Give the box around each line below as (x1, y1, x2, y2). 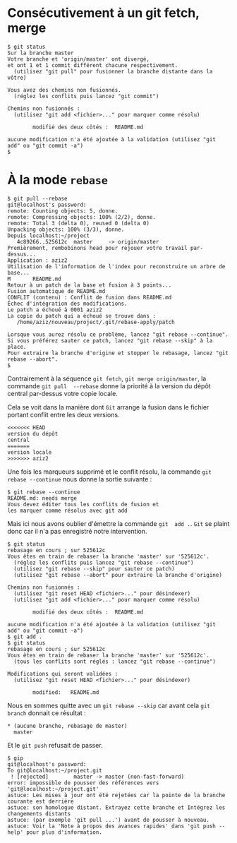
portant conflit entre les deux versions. (7, 410, 120, 419)
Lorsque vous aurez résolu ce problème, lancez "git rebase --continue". (7, 330, 229, 338)
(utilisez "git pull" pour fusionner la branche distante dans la (13, 68, 213, 75)
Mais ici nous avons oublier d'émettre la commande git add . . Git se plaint (7, 519, 230, 527)
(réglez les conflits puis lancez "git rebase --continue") (13, 559, 194, 566)
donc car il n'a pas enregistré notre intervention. (7, 527, 147, 535)
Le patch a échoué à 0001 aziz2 (7, 306, 102, 313)
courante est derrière (7, 798, 74, 805)
